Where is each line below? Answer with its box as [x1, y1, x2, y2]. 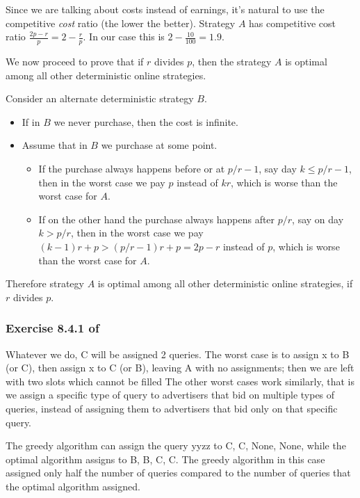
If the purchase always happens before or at [38, 161, 225, 175]
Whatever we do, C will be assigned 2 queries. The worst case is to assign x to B [6, 346, 350, 361]
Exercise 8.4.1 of [6, 319, 99, 337]
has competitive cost [249, 15, 336, 30]
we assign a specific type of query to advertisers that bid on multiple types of [6, 387, 335, 402]
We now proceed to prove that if [6, 54, 144, 69]
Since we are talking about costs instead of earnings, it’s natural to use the [6, 2, 325, 16]
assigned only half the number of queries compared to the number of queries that [6, 465, 351, 480]
